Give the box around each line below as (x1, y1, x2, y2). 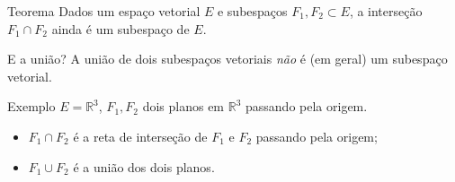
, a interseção (349, 2, 423, 20)
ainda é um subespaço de (51, 19, 190, 38)
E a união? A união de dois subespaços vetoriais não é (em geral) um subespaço (7, 49, 448, 68)
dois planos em (142, 97, 225, 116)
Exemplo (7, 97, 56, 116)
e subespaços (217, 2, 288, 20)
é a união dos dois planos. (73, 157, 215, 176)
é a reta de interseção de (73, 126, 208, 145)
